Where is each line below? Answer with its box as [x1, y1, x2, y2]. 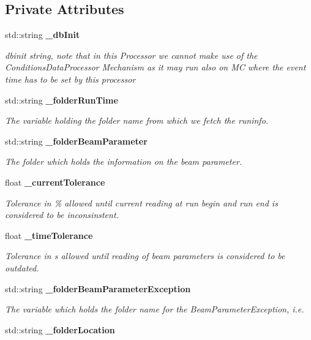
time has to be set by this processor [5, 72, 136, 85]
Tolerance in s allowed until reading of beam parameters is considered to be [5, 249, 285, 262]
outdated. [5, 261, 39, 274]
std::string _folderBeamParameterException [5, 282, 191, 295]
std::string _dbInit [5, 28, 80, 41]
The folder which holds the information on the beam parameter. [5, 155, 242, 168]
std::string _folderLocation [5, 323, 115, 336]
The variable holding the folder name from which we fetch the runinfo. [5, 114, 269, 127]
